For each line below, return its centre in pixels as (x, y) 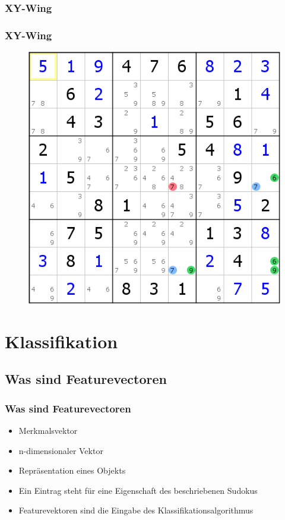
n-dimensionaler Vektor (61, 450)
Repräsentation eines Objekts (72, 470)
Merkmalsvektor (48, 431)
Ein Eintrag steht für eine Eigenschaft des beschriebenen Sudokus (138, 490)
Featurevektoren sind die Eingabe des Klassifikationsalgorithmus (136, 510)
